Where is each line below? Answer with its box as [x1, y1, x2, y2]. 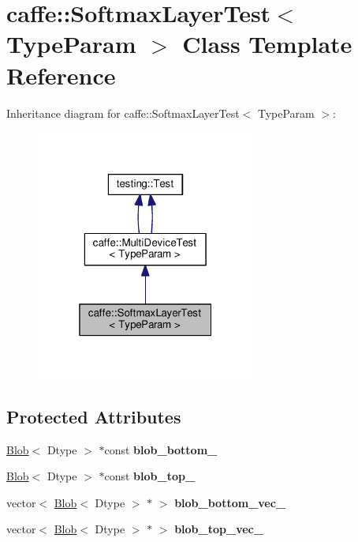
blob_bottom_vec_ [174, 494, 286, 510]
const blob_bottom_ [104, 441, 218, 457]
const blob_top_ [104, 468, 196, 484]
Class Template [182, 28, 352, 60]
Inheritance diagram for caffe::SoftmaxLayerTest [6, 104, 240, 121]
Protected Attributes [6, 404, 181, 428]
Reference [6, 58, 116, 91]
